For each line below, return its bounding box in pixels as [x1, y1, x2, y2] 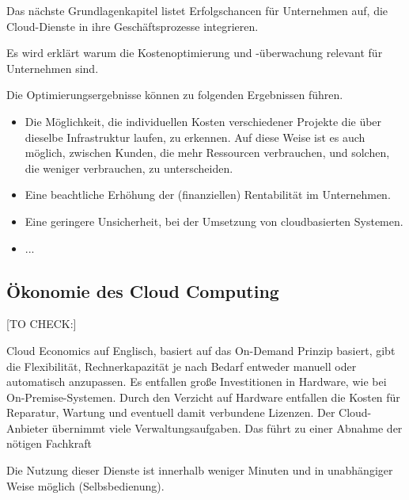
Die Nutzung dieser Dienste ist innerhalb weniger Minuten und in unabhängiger [6, 462, 393, 479]
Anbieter [6, 419, 48, 436]
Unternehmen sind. [6, 59, 99, 76]
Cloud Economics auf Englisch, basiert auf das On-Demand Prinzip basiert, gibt [6, 342, 396, 358]
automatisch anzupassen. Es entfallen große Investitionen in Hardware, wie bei [6, 373, 387, 390]
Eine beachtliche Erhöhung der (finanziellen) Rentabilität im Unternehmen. [25, 186, 391, 203]
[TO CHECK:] [6, 315, 77, 332]
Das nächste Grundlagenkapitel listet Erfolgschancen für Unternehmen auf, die [6, 2, 388, 18]
